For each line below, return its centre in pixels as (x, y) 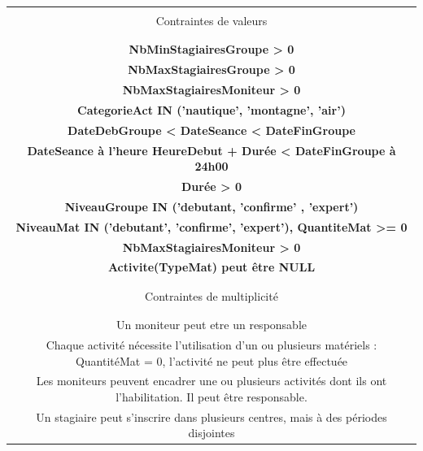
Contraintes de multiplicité (211, 295)
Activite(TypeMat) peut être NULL (211, 267)
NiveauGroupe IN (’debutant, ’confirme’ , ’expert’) (211, 206)
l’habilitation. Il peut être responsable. (211, 396)
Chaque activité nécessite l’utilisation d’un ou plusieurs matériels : (211, 344)
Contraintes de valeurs (211, 20)
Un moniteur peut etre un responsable (211, 325)
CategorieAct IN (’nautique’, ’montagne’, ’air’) (211, 109)
